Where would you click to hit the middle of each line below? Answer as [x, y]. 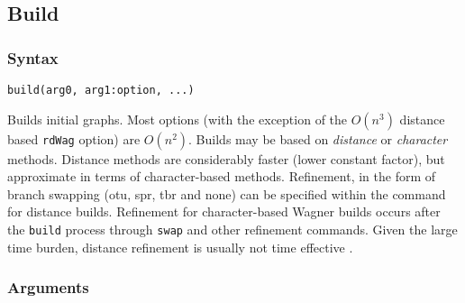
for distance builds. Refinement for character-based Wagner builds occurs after [224, 211]
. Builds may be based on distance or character [318, 138]
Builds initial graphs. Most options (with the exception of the [178, 119]
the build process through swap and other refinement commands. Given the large [232, 230]
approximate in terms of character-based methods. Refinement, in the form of [222, 176]
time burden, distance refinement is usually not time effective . [180, 247]
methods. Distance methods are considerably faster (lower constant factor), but [226, 158]
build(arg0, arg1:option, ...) [101, 90]
